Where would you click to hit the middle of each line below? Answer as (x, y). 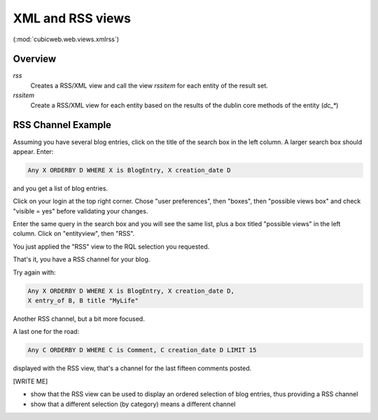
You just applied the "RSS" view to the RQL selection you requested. (111, 246)
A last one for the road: (46, 332)
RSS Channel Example (62, 125)
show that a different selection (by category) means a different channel (133, 404)
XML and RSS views (72, 18)
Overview (35, 59)
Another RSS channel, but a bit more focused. (79, 318)
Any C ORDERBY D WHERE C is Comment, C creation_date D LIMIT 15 (142, 350)
